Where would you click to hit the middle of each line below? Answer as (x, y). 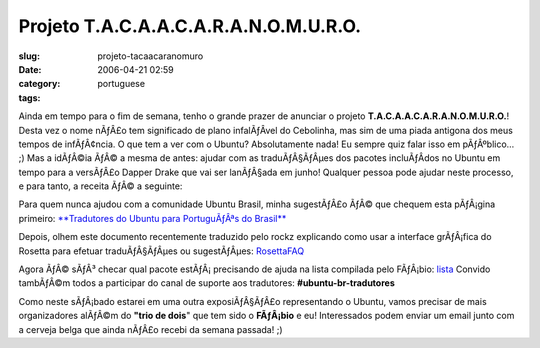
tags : (29, 97)
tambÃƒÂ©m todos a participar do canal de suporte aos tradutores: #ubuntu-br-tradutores (206, 283)
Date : (30, 69)
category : (39, 84)
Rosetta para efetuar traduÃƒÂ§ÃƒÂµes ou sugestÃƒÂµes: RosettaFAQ (161, 251)
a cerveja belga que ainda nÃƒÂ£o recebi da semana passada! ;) (150, 329)
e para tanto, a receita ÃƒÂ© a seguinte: (100, 186)
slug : (29, 56)
